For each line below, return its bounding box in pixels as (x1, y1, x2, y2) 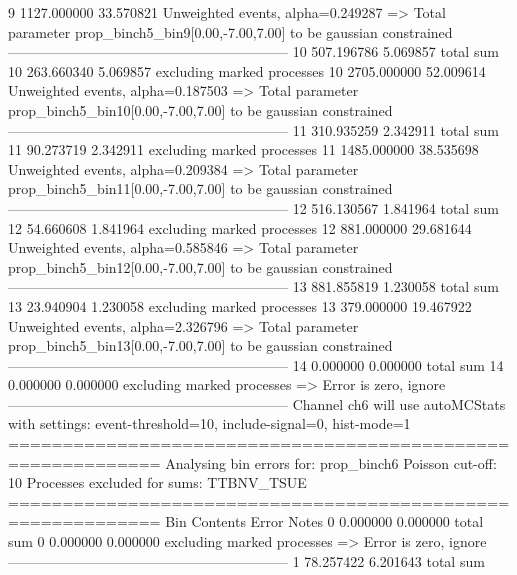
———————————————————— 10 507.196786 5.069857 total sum (8, 41, 499, 62)
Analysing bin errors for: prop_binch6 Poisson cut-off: (165, 452, 497, 473)
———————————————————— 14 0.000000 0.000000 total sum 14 (8, 354, 504, 375)
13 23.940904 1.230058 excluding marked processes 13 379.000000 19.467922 (8, 295, 472, 316)
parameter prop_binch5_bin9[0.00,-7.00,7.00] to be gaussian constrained (8, 21, 453, 42)
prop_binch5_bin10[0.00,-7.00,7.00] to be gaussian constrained (8, 99, 393, 120)
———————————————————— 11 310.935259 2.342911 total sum (8, 119, 499, 140)
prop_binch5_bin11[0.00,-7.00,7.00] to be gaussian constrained (8, 178, 393, 199)
